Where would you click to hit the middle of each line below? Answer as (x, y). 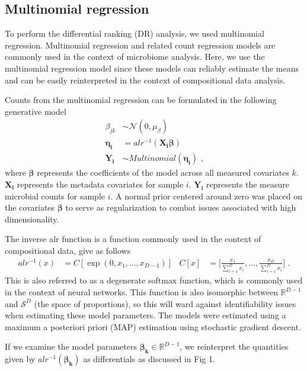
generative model (36, 111)
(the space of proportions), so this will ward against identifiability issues (165, 303)
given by (20, 359)
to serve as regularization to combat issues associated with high (181, 207)
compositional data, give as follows (68, 250)
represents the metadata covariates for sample (100, 184)
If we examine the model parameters (71, 346)
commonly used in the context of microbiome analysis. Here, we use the (135, 57)
